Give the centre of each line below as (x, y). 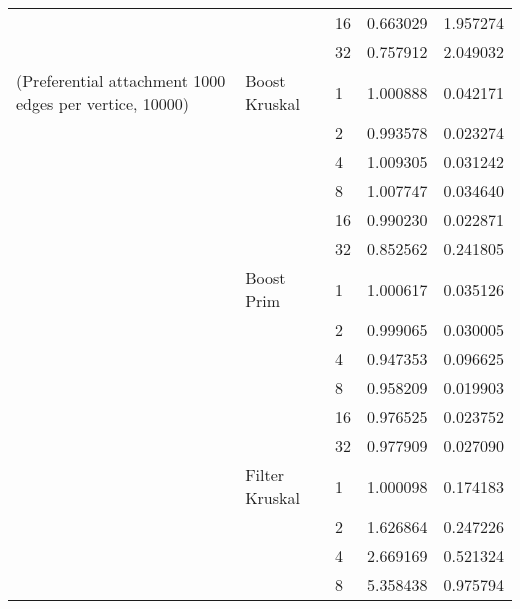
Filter (265, 474)
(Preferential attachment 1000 (121, 80)
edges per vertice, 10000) (103, 103)
